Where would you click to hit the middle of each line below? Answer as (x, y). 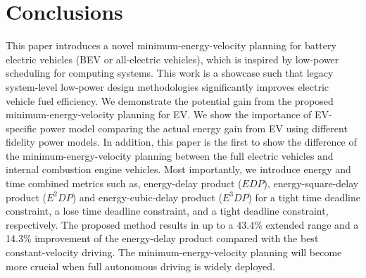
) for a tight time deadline (304, 197)
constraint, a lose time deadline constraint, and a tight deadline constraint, (167, 211)
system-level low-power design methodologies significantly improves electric (168, 86)
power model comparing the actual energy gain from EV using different (194, 128)
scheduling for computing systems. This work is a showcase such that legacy (170, 73)
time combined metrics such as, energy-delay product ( (124, 183)
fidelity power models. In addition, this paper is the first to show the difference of (181, 142)
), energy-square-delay (311, 183)
